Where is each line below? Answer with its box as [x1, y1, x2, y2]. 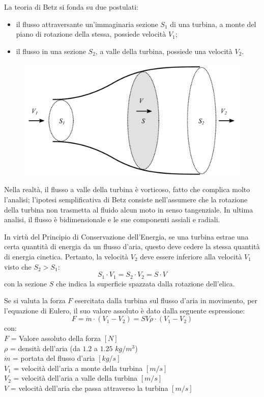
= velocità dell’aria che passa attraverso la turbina [10, 382, 168, 393]
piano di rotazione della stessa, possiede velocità [16, 29, 166, 39]
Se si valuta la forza [4, 295, 66, 306]
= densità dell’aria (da [10, 342, 80, 353]
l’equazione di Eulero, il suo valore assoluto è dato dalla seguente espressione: [4, 305, 245, 315]
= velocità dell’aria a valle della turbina [13, 373, 138, 383]
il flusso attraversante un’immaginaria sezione [16, 18, 158, 29]
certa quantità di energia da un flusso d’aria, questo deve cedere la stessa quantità [4, 241, 260, 252]
